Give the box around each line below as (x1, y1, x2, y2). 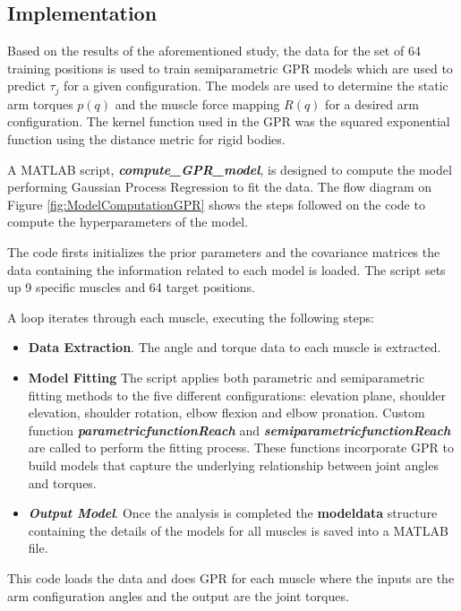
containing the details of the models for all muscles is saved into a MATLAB (28, 521, 448, 539)
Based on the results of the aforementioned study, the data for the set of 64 (7, 41, 421, 60)
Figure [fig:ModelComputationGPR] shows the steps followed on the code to (7, 194, 425, 213)
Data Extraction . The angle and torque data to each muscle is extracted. (28, 338, 441, 357)
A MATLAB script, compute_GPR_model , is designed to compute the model (7, 159, 452, 178)
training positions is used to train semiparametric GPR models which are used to (7, 58, 453, 77)
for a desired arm (325, 94, 419, 113)
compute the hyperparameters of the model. (7, 212, 248, 231)
